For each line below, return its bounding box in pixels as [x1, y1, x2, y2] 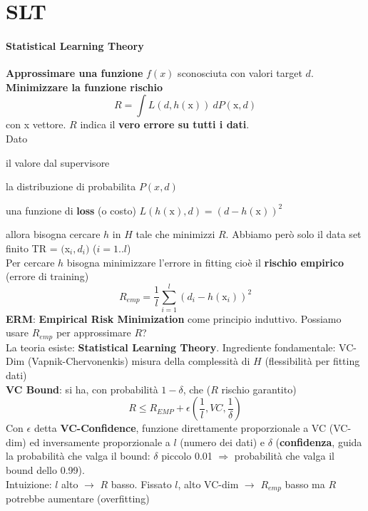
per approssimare [56, 325, 131, 340]
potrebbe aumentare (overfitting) [6, 491, 150, 506]
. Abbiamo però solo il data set [225, 227, 362, 242]
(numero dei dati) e [180, 434, 265, 449]
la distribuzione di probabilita [6, 179, 136, 194]
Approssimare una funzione [6, 66, 143, 81]
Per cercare [6, 254, 55, 269]
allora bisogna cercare [6, 227, 101, 242]
